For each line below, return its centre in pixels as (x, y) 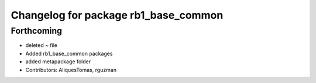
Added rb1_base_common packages (69, 53)
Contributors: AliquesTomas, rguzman (71, 70)
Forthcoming (37, 31)
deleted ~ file (42, 45)
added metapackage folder (58, 62)
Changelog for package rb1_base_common (117, 15)
